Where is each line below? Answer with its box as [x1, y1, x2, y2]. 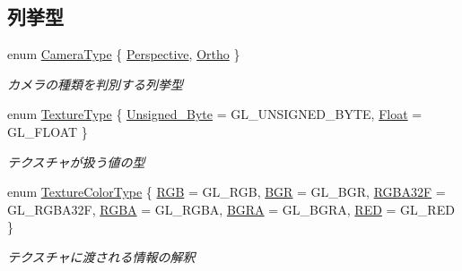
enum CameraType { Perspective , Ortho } [7, 45, 240, 64]
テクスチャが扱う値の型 [7, 152, 145, 171]
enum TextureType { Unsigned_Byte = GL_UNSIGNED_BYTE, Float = [7, 105, 423, 123]
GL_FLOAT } [7, 122, 88, 140]
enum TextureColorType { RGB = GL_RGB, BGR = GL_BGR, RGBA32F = [7, 182, 446, 201]
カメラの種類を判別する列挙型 [7, 74, 183, 93]
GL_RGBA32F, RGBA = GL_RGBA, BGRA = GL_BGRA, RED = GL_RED [7, 199, 455, 218]
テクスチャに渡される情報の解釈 [7, 247, 196, 266]
